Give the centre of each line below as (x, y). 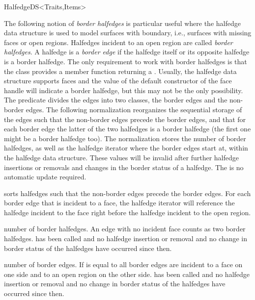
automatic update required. (45, 177)
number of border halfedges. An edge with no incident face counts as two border (125, 229)
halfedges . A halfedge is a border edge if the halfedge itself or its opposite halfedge (127, 52)
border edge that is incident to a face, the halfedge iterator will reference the (119, 203)
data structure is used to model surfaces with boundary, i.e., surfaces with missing (128, 33)
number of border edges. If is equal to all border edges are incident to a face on (123, 264)
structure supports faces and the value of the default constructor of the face (118, 81)
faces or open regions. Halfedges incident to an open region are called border (118, 42)
